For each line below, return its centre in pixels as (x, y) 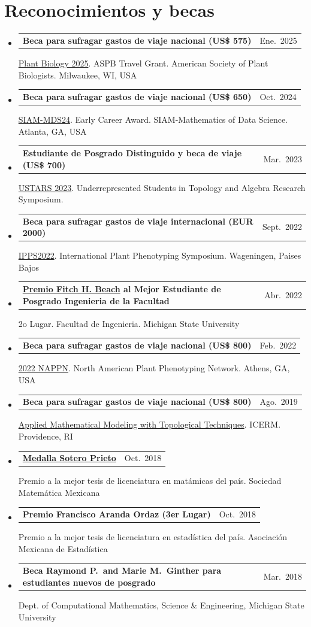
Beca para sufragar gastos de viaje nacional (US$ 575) (137, 40)
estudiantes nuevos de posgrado (89, 582)
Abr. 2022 (283, 294)
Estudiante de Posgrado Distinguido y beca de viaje (132, 152)
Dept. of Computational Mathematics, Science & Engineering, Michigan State (161, 605)
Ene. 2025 (278, 40)
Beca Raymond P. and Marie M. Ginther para (122, 570)
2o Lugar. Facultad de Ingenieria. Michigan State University (129, 323)
